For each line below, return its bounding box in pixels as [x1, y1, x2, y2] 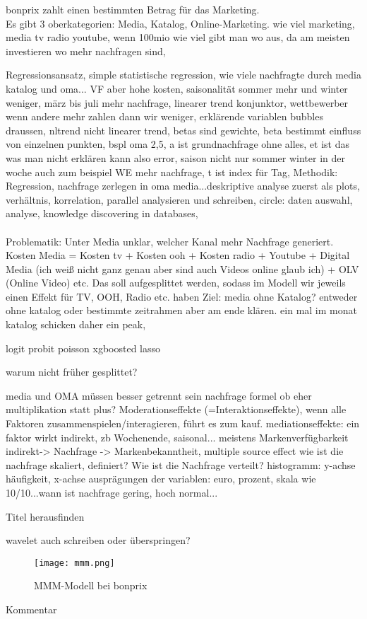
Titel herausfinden [6, 509, 85, 523]
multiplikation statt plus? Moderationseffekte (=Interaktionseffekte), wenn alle [6, 402, 347, 417]
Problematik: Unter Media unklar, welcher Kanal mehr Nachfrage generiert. [6, 233, 334, 248]
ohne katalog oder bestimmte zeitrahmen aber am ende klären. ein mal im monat [6, 303, 357, 318]
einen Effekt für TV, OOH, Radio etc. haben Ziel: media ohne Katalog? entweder [6, 289, 358, 303]
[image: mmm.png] [34, 557, 115, 568]
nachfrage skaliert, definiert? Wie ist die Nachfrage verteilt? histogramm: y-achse [6, 457, 356, 472]
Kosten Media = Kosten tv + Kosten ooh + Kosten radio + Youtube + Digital [6, 248, 350, 262]
